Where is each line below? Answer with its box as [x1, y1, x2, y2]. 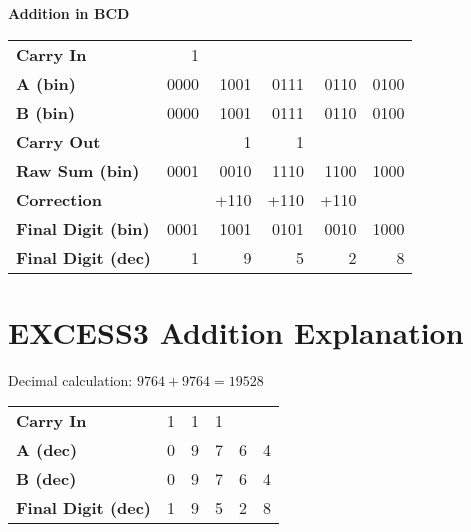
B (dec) [16, 467, 77, 491]
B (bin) [16, 100, 76, 124]
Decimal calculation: [8, 369, 133, 390]
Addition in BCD [8, 3, 130, 23]
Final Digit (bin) [16, 216, 150, 240]
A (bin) [16, 71, 76, 95]
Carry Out [16, 129, 101, 153]
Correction [16, 187, 102, 211]
